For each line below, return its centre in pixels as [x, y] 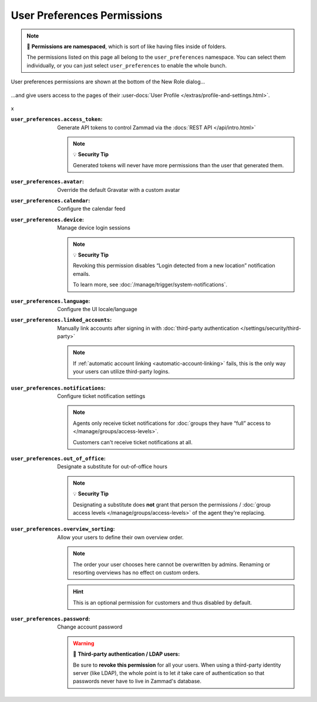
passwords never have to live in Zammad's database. [137, 681]
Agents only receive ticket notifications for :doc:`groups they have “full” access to [172, 423]
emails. [82, 274]
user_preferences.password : [50, 619]
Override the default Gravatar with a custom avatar [119, 190]
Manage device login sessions [94, 228]
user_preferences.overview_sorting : [63, 529]
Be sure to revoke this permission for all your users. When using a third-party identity [177, 665]
